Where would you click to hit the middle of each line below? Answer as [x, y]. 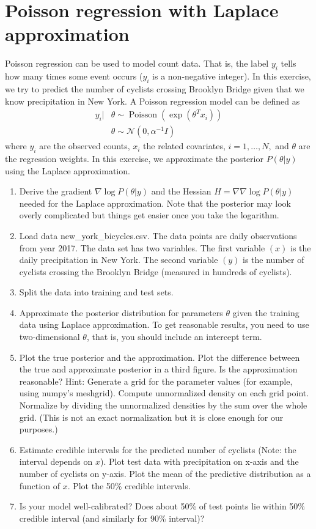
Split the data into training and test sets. [96, 292]
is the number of [274, 260]
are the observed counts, [85, 146]
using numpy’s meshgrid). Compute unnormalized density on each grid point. [164, 393]
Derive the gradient [56, 191]
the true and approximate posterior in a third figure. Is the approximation [158, 369]
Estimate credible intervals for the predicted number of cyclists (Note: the [158, 449]
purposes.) [39, 429]
